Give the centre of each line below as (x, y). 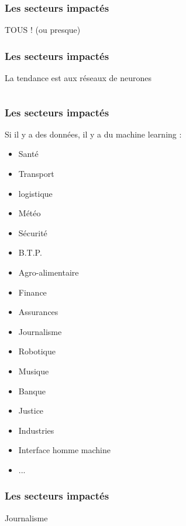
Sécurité (33, 232)
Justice (31, 411)
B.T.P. (30, 252)
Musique (34, 371)
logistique (35, 193)
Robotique (37, 351)
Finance (32, 292)
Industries (36, 430)
